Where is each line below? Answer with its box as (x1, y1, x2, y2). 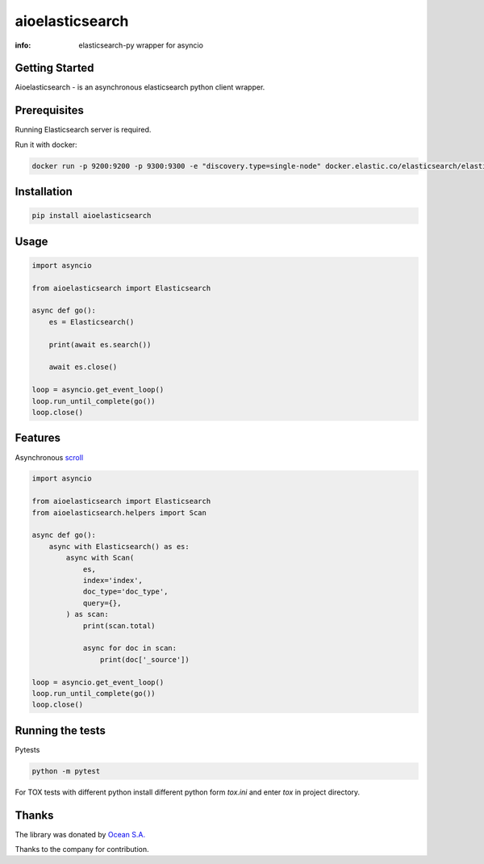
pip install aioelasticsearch (31, 211, 152, 220)
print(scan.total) (82, 621, 156, 630)
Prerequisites (15, 103, 84, 117)
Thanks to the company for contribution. (15, 845, 149, 854)
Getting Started (15, 61, 94, 75)
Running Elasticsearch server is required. (15, 125, 152, 135)
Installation (15, 185, 73, 199)
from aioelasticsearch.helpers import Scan (31, 508, 207, 517)
